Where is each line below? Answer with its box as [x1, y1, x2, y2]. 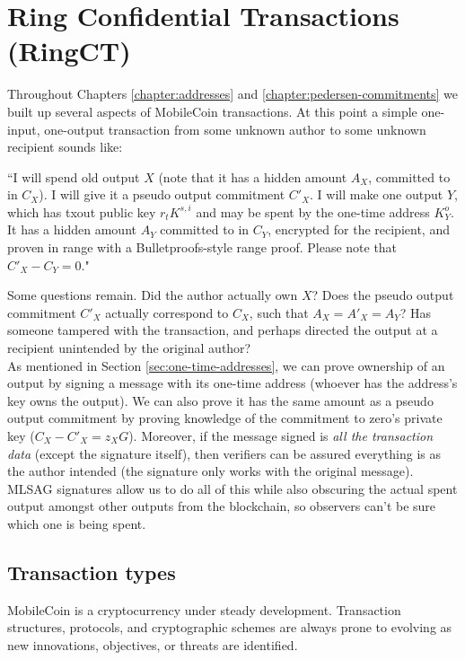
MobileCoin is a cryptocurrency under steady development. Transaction [7, 600, 401, 619]
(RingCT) [7, 32, 131, 69]
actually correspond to [105, 303, 229, 321]
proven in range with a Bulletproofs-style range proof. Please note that [7, 238, 398, 257]
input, [7, 119, 40, 138]
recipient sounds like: [7, 137, 123, 156]
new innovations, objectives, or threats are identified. [7, 635, 298, 654]
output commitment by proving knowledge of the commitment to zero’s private [7, 409, 443, 427]
